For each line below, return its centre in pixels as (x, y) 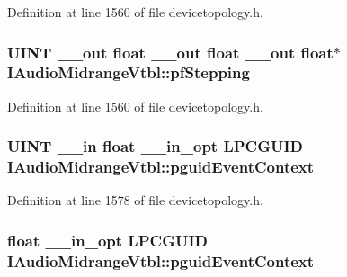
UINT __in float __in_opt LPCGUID (156, 146)
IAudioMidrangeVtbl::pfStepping (129, 72)
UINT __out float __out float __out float (170, 52)
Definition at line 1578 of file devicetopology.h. (135, 200)
